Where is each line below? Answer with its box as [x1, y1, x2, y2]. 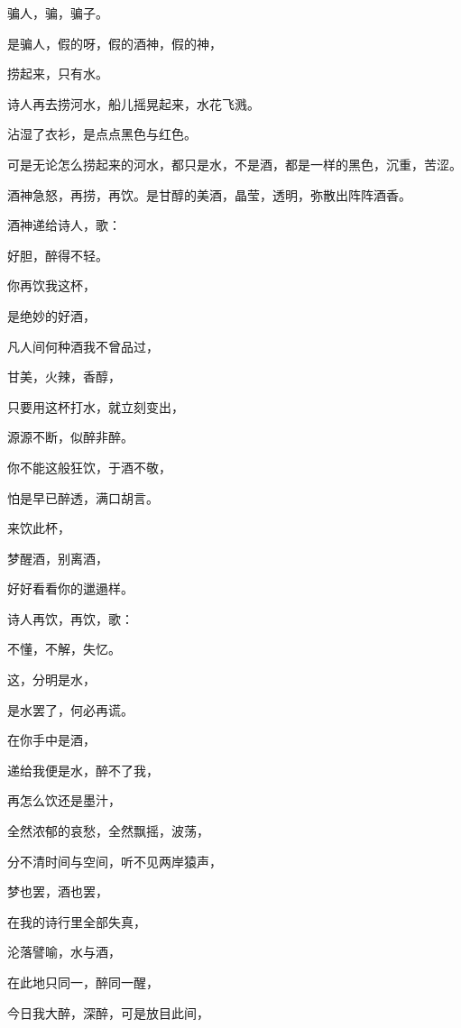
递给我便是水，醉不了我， [7, 760, 159, 779]
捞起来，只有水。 [7, 64, 108, 83]
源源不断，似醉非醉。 [7, 427, 134, 446]
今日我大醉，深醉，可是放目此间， [7, 1003, 209, 1022]
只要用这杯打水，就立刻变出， [7, 397, 184, 416]
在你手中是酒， [7, 730, 96, 749]
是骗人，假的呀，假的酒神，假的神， [7, 33, 222, 52]
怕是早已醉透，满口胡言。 [7, 488, 159, 507]
